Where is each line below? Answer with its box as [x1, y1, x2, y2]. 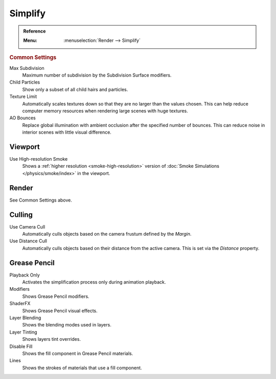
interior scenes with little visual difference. [22, 129, 112, 135]
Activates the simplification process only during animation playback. [22, 279, 166, 285]
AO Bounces [9, 115, 36, 121]
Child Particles [9, 79, 40, 85]
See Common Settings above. [9, 197, 73, 203]
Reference [23, 28, 46, 34]
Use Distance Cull [9, 238, 47, 244]
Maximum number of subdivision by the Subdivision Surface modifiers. [22, 72, 172, 78]
